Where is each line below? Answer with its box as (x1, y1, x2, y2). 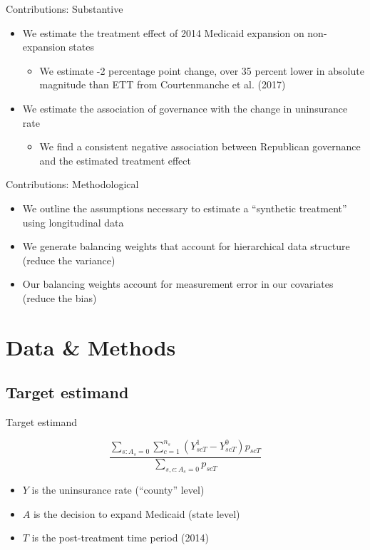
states (68, 39, 94, 54)
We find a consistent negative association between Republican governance (39, 139, 361, 154)
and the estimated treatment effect (39, 152, 192, 167)
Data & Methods (6, 332, 176, 361)
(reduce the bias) (22, 290, 97, 305)
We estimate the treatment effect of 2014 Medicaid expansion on (22, 25, 304, 40)
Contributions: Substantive (6, 1, 123, 16)
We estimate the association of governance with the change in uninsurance (22, 100, 348, 115)
